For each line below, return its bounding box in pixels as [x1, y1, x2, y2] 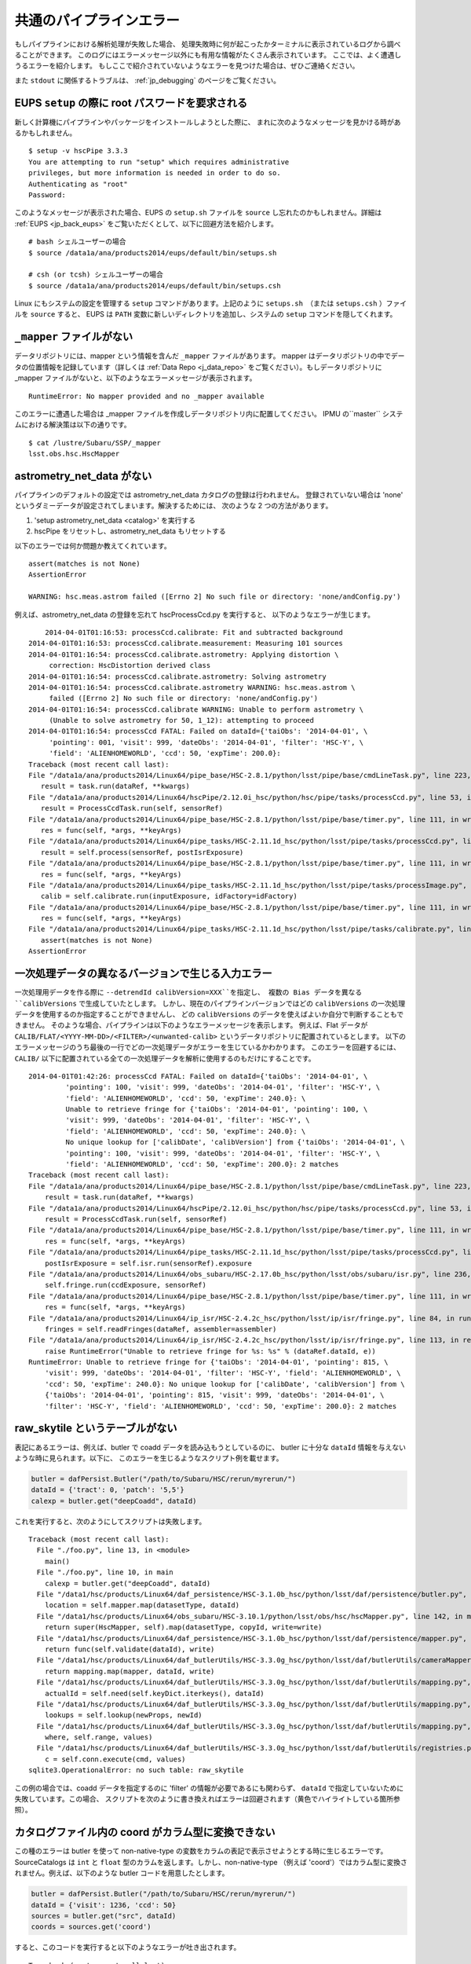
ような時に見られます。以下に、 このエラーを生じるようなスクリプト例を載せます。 [14, 1453, 283, 1463]
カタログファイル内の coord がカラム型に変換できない [14, 1826, 276, 1839]
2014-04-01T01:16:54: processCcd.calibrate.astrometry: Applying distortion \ [28, 650, 339, 659]
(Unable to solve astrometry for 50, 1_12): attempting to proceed [49, 716, 314, 725]
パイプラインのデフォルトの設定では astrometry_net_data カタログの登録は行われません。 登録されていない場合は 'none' [14, 490, 403, 500]
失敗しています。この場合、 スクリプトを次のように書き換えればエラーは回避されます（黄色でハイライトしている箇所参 [14, 1794, 400, 1804]
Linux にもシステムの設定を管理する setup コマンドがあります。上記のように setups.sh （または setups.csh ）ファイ [14, 299, 407, 308]
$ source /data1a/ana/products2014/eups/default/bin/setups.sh [28, 248, 277, 257]
